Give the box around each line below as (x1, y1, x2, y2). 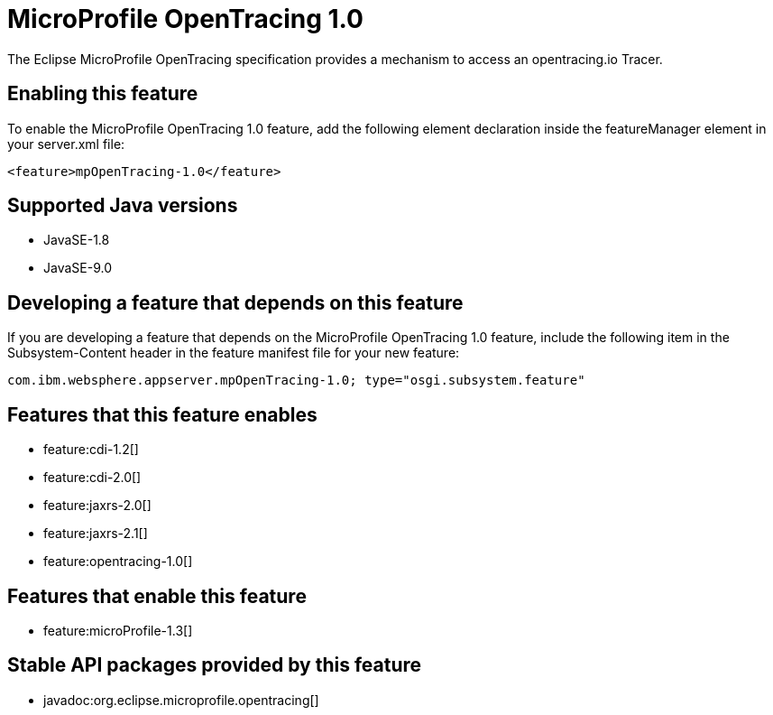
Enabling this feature (7, 82, 198, 106)
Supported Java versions (7, 194, 238, 218)
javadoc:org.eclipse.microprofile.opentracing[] (43, 692, 319, 708)
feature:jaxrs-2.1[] (43, 525, 148, 542)
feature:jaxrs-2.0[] (43, 497, 152, 514)
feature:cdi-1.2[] (43, 441, 139, 458)
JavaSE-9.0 (43, 260, 112, 276)
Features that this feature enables (7, 403, 317, 426)
